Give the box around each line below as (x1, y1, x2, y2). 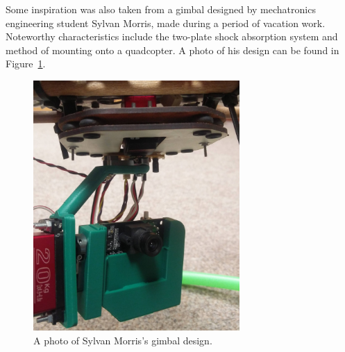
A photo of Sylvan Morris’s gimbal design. (33, 333, 212, 347)
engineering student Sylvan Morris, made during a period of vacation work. (6, 15, 326, 30)
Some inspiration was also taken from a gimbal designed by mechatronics (6, 2, 316, 16)
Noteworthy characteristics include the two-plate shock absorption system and (6, 29, 338, 44)
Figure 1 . (6, 56, 46, 71)
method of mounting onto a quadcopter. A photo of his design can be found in (6, 42, 339, 57)
